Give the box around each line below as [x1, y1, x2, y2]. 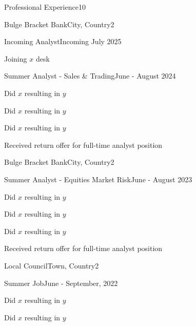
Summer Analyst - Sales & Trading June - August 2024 [4, 70, 176, 81]
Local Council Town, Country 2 [4, 260, 99, 271]
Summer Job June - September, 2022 [4, 277, 118, 288]
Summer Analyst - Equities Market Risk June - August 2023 [4, 174, 192, 184]
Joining [4, 53, 27, 64]
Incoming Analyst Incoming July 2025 [4, 36, 122, 47]
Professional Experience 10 [4, 2, 86, 12]
